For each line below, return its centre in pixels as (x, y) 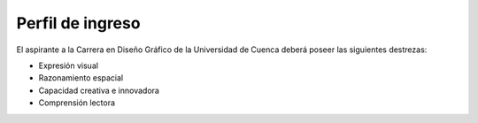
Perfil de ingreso (78, 23)
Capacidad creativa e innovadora (99, 90)
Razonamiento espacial (81, 78)
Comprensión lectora (77, 103)
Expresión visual (69, 65)
